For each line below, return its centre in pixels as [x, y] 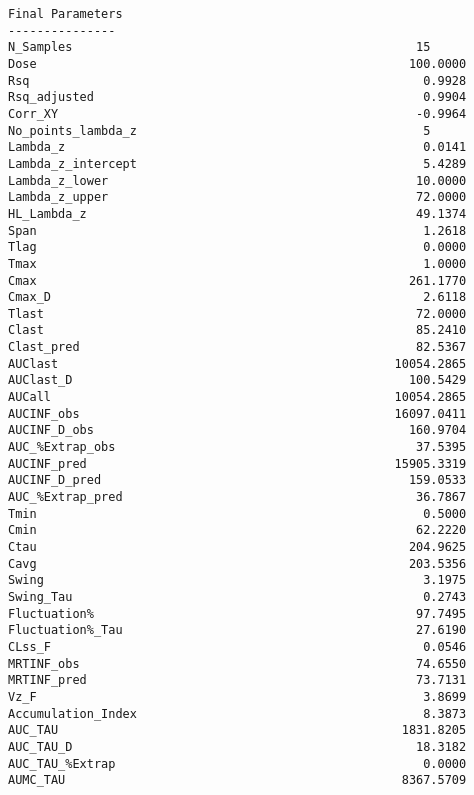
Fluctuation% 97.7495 [237, 613]
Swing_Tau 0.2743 [237, 596]
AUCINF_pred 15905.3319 [237, 463]
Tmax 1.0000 [237, 263]
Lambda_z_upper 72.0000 [237, 197]
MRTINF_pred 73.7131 [237, 680]
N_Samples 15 [219, 47]
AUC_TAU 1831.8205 [237, 730]
